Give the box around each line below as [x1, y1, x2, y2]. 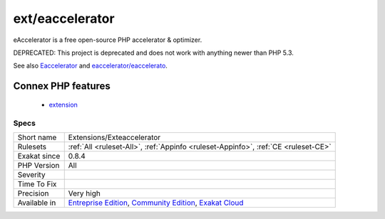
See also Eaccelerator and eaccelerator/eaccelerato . [13, 61, 168, 70]
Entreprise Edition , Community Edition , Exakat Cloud [68, 198, 244, 208]
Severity [17, 169, 46, 179]
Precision [17, 188, 49, 198]
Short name [17, 132, 57, 142]
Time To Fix [17, 178, 57, 188]
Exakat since [17, 151, 61, 161]
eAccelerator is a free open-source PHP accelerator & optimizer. [13, 36, 202, 44]
